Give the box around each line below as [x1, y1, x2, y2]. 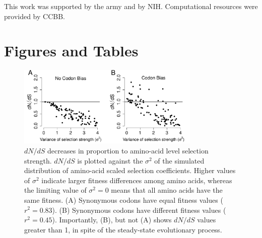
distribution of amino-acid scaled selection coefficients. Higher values [24, 165, 236, 176]
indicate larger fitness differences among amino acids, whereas [41, 175, 232, 185]
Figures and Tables [4, 40, 139, 61]
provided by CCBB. [4, 11, 65, 21]
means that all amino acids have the [111, 185, 223, 195]
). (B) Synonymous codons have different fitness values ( [52, 204, 226, 215]
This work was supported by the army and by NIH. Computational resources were [4, 1, 258, 11]
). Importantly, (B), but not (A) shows [52, 214, 172, 225]
